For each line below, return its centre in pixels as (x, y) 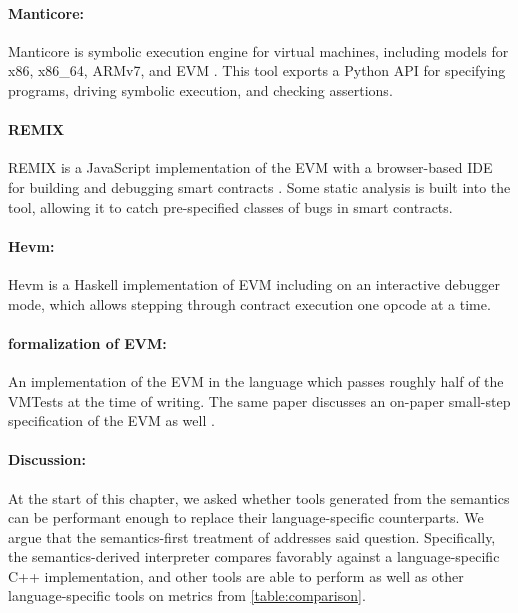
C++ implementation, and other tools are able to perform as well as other (236, 575)
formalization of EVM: (87, 342)
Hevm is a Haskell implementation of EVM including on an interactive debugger (254, 283)
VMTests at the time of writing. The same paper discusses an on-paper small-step (259, 400)
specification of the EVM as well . (111, 420)
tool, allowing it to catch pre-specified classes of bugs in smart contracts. (230, 206)
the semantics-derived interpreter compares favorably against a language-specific (254, 556)
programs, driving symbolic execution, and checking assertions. (200, 89)
